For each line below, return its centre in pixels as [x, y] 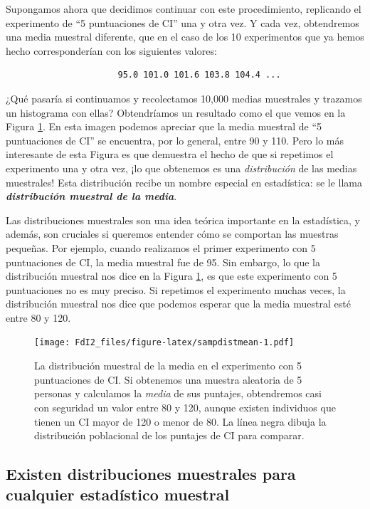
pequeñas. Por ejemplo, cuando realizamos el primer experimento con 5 [161, 247]
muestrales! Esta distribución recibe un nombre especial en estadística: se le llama [184, 182]
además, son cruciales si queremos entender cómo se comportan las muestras [172, 234]
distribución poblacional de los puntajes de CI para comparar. [169, 435]
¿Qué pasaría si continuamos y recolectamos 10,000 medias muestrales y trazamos [184, 98]
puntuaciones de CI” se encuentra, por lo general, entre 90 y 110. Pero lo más [175, 140]
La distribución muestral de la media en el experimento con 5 [168, 366]
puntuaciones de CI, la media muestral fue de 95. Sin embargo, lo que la [163, 262]
